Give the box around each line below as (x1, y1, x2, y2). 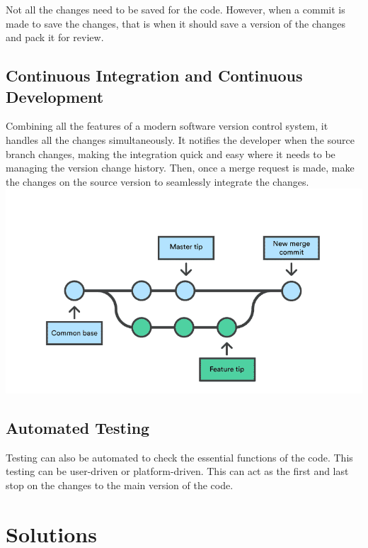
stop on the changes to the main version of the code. (6, 477, 234, 492)
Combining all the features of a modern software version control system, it (6, 118, 328, 133)
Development (6, 85, 104, 107)
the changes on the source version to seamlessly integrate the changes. (6, 174, 309, 189)
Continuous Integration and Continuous (6, 65, 303, 86)
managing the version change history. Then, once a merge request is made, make (6, 160, 355, 175)
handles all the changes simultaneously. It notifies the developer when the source (6, 132, 355, 147)
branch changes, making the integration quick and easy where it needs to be (6, 146, 335, 161)
